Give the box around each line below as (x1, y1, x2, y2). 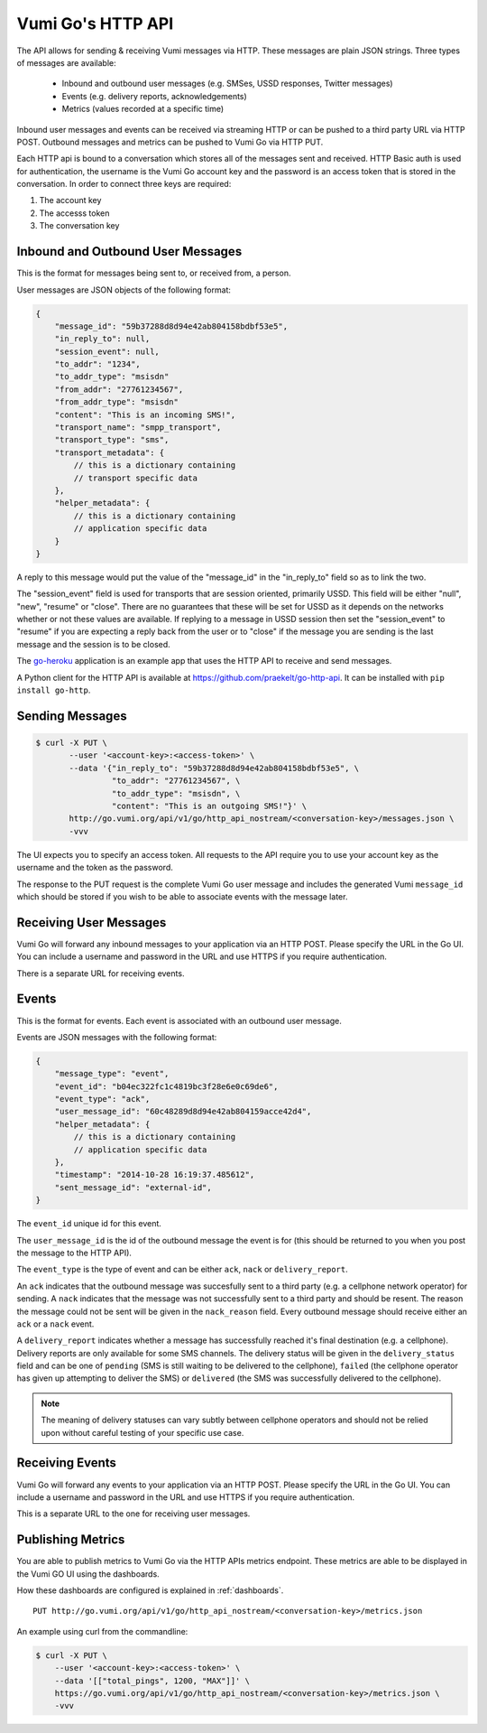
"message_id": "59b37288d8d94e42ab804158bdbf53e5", (54, 321, 289, 331)
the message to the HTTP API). (16, 1247, 133, 1258)
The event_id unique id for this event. (16, 1218, 162, 1229)
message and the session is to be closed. (16, 638, 170, 649)
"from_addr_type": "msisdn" (54, 397, 179, 407)
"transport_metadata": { (54, 447, 165, 458)
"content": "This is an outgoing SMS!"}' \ (111, 801, 308, 811)
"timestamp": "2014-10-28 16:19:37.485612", (54, 1169, 255, 1180)
